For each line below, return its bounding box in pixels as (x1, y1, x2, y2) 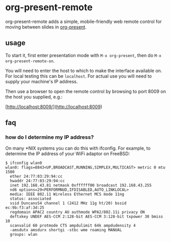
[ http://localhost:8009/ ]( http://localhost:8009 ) (5, 104, 103, 110)
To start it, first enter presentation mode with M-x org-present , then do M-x (5, 52, 162, 58)
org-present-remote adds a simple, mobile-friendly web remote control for (5, 18, 162, 25)
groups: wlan (10, 232, 38, 237)
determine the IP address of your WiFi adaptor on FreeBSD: (5, 151, 130, 157)
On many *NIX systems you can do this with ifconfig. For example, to (5, 145, 151, 152)
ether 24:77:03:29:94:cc (10, 174, 63, 179)
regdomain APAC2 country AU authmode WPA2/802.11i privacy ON (10, 210, 145, 215)
